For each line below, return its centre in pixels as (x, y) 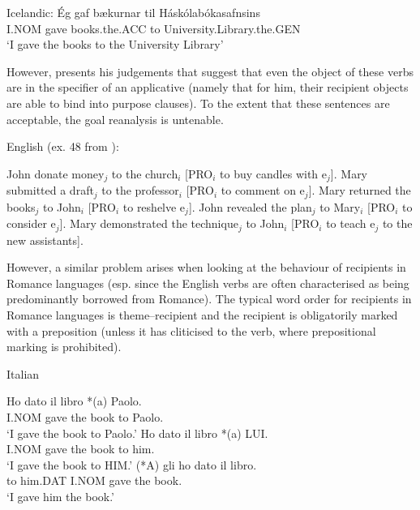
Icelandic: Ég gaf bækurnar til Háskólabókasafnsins (133, 12)
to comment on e (263, 190)
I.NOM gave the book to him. (81, 449)
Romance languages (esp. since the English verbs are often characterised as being (208, 283)
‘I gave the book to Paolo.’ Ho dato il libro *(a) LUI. (137, 433)
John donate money (56, 173)
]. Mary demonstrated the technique (149, 223)
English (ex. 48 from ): (63, 146)
